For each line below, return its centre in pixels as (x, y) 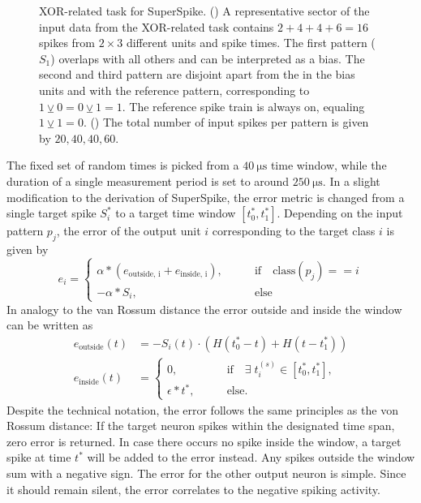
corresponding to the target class (294, 231)
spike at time (39, 457)
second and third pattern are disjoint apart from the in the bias (197, 74)
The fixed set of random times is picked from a (123, 165)
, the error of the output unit (129, 231)
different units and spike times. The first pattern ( (251, 43)
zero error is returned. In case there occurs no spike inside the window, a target (204, 441)
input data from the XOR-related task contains (157, 26)
